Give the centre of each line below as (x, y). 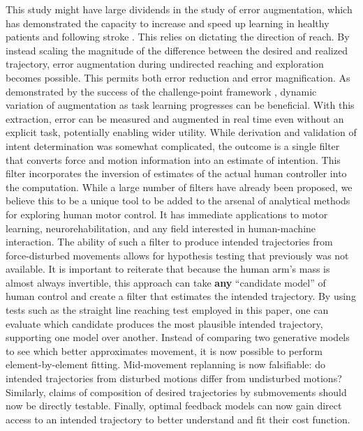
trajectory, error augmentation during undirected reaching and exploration (165, 64)
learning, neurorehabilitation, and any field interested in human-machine (161, 228)
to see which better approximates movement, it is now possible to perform (164, 350)
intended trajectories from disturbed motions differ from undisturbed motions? (174, 378)
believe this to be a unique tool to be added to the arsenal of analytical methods (178, 201)
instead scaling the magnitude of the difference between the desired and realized (177, 50)
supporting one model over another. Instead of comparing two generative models (178, 337)
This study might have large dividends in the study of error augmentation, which (179, 9)
